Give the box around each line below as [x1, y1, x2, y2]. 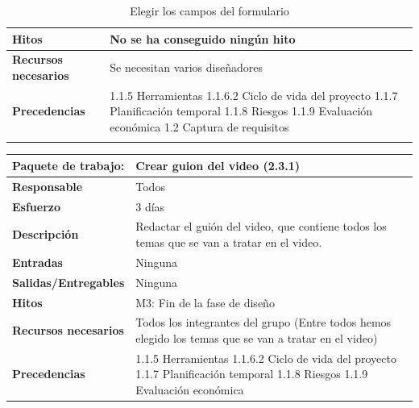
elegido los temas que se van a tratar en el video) [135, 330, 378, 346]
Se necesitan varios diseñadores [110, 59, 263, 76]
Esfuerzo [12, 198, 61, 214]
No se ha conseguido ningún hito [110, 30, 296, 47]
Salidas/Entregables [12, 273, 125, 290]
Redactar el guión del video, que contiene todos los [135, 218, 387, 235]
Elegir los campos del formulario [130, 2, 289, 19]
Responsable [12, 177, 83, 194]
